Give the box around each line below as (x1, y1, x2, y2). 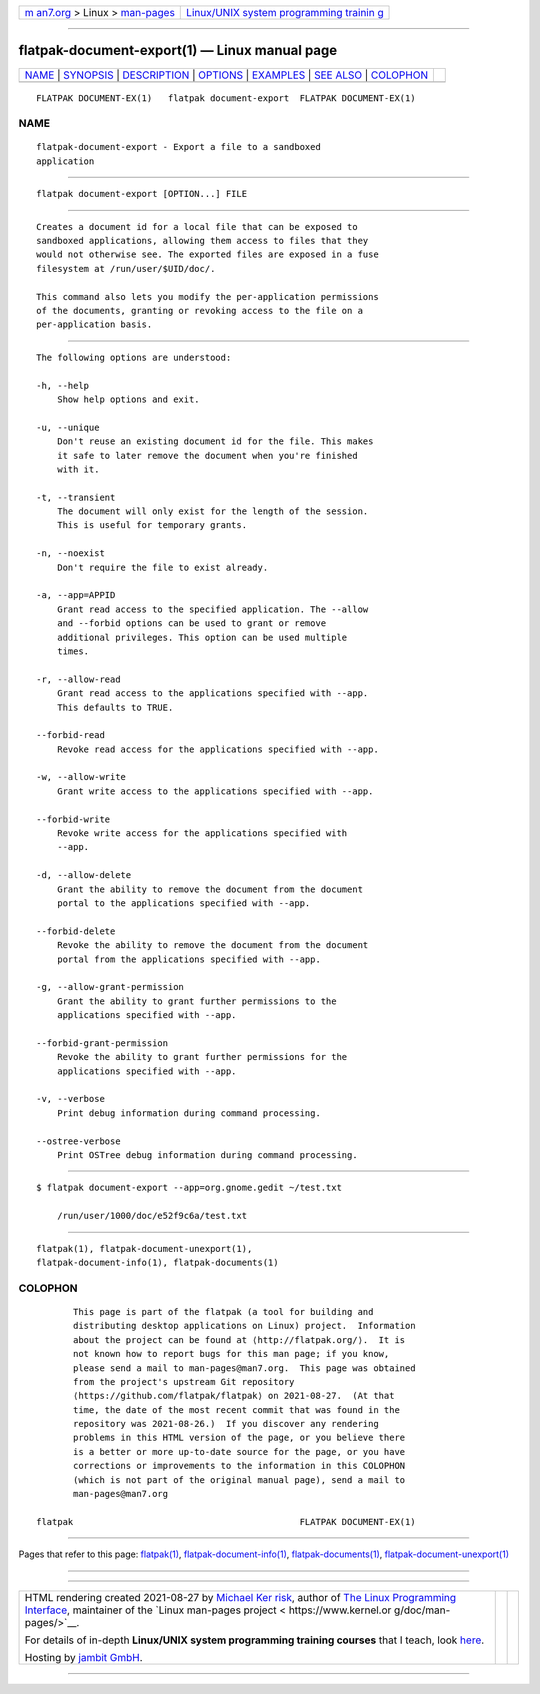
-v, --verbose (36, 1093, 105, 1105)
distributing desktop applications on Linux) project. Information (73, 1320, 416, 1332)
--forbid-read (36, 730, 105, 741)
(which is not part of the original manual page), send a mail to (73, 1474, 406, 1485)
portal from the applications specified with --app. (56, 953, 322, 965)
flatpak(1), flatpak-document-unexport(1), (36, 1243, 253, 1254)
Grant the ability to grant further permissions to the (56, 995, 337, 1007)
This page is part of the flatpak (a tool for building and (73, 1306, 374, 1317)
